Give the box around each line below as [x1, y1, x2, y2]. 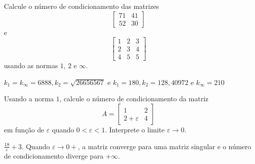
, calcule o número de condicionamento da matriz [59, 93, 209, 104]
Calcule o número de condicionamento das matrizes [4, 1, 159, 11]
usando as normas [4, 60, 58, 71]
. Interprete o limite [105, 124, 165, 135]
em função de [4, 124, 44, 135]
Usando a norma [4, 93, 54, 104]
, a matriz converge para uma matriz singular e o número [78, 141, 252, 151]
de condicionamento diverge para [4, 151, 104, 161]
